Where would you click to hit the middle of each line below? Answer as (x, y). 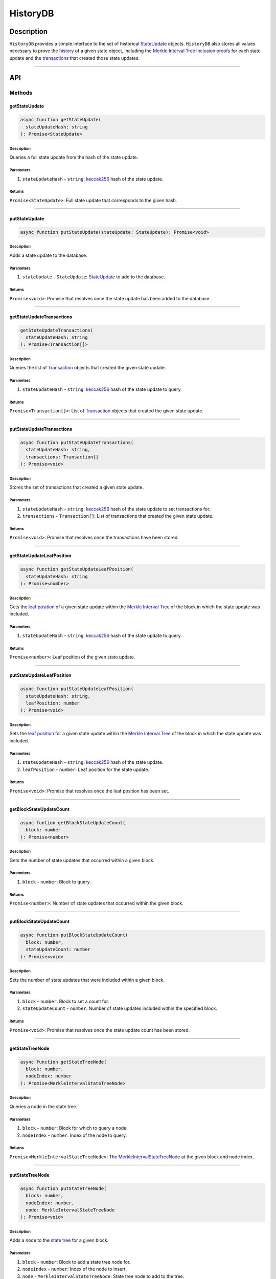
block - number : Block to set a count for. (66, 1001)
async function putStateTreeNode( (63, 1188)
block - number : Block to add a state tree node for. (76, 1262)
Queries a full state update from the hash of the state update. (74, 157)
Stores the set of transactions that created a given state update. (77, 487)
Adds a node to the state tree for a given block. (59, 1240)
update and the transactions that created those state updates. (75, 58)
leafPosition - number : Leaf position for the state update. (86, 769)
